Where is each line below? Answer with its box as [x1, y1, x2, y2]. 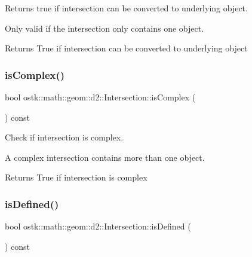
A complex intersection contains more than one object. [5, 151, 205, 163]
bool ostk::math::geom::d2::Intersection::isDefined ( [5, 220, 191, 232]
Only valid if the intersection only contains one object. [5, 22, 204, 34]
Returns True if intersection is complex [5, 171, 147, 183]
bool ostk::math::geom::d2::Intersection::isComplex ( [5, 91, 196, 103]
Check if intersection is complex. [5, 131, 124, 143]
